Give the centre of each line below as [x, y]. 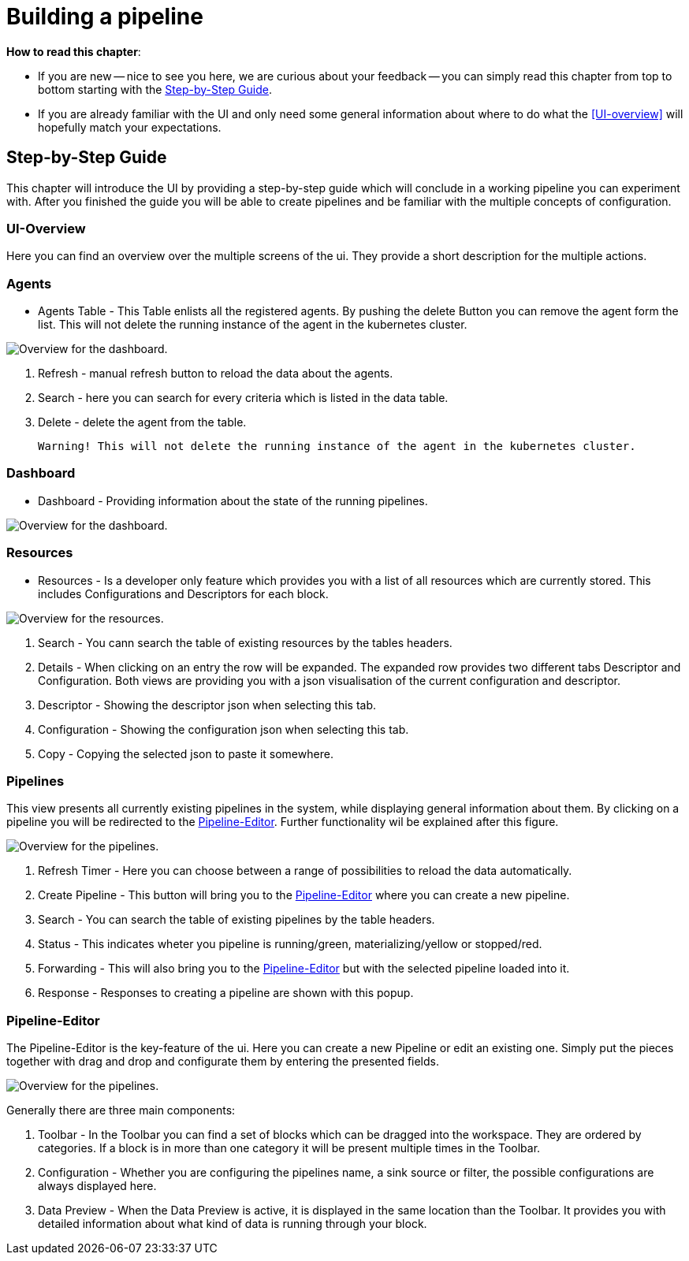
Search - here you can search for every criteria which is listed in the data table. [243, 398]
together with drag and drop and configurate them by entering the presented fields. [223, 1062]
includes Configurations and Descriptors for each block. [183, 593]
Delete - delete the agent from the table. [142, 422]
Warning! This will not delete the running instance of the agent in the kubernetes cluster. [337, 446]
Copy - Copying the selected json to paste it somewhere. [186, 753]
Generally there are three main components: [121, 1110]
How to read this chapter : [74, 51]
